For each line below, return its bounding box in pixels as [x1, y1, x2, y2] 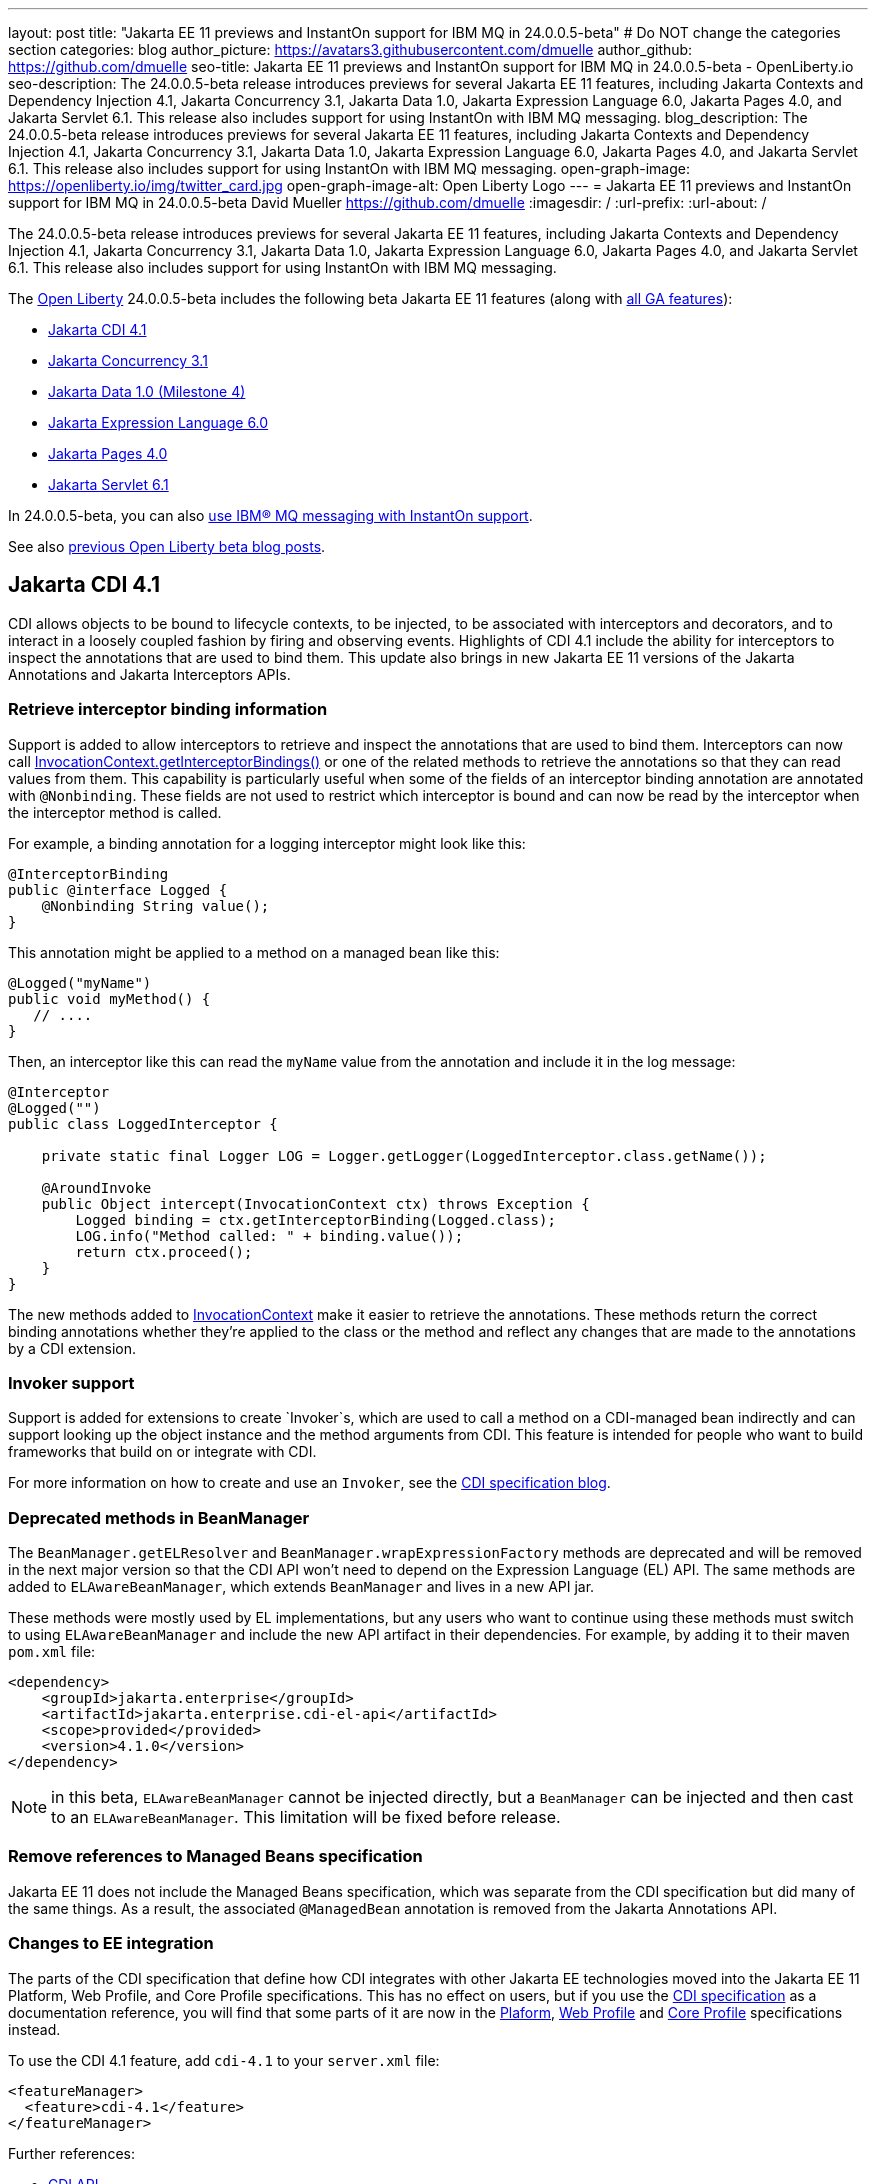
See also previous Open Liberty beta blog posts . [8, 538, 326, 555]
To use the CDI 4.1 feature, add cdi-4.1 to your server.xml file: [8, 2051, 440, 2069]
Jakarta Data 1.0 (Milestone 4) [48, 383, 246, 400]
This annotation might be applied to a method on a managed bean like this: [8, 943, 500, 961]
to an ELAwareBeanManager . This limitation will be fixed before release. [51, 1807, 561, 1828]
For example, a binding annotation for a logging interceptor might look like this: [8, 834, 526, 852]
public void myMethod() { [8, 990, 211, 1007]
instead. [8, 2020, 61, 2038]
